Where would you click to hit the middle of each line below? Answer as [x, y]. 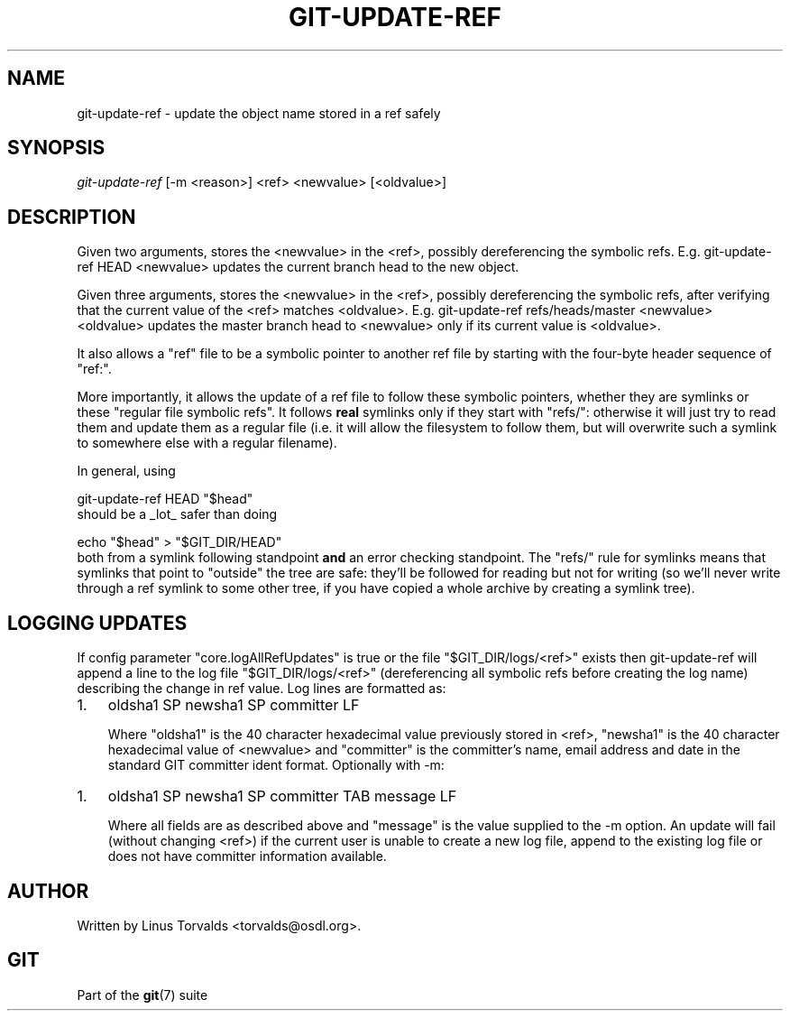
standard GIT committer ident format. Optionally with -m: [276, 765]
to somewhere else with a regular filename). [207, 443]
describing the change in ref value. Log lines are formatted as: [262, 689]
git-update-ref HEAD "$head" [165, 499]
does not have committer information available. [247, 856]
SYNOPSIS [56, 148]
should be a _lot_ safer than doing [177, 514]
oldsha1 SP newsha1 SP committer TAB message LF [282, 796]
